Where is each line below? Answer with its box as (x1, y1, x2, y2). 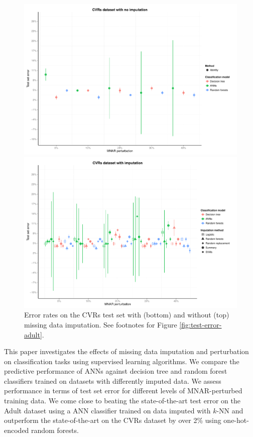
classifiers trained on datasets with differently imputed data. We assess (4, 375, 221, 386)
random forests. (31, 424, 79, 435)
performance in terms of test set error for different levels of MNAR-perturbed (4, 385, 242, 396)
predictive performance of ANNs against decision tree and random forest (4, 366, 227, 376)
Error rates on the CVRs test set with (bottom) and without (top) (24, 309, 229, 320)
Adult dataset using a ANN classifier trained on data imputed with (4, 405, 211, 415)
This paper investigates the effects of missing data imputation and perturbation (4, 346, 249, 357)
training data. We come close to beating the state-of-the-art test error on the (4, 395, 240, 406)
